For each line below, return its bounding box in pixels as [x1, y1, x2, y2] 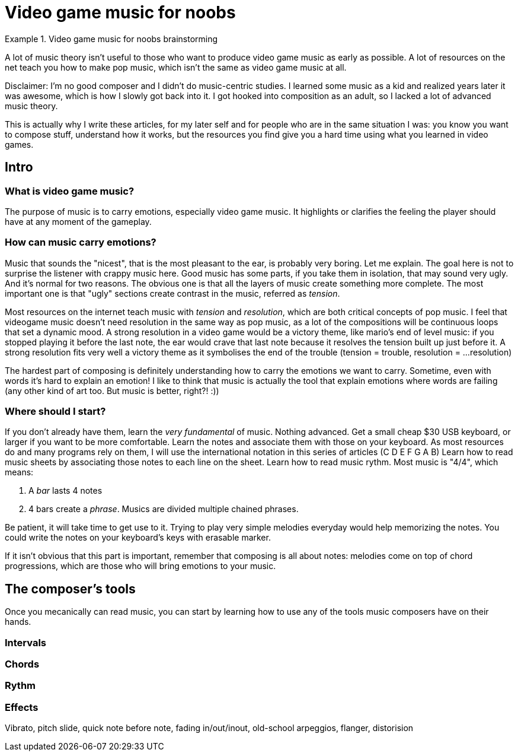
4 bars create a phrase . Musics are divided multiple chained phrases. [28, 504, 299, 514]
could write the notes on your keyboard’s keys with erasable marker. [5, 532, 271, 543]
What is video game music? [5, 185, 135, 197]
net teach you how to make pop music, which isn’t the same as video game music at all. [5, 62, 347, 72]
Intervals [5, 636, 47, 649]
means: [5, 467, 34, 478]
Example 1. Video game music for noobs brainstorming [5, 33, 218, 44]
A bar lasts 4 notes [28, 485, 103, 496]
